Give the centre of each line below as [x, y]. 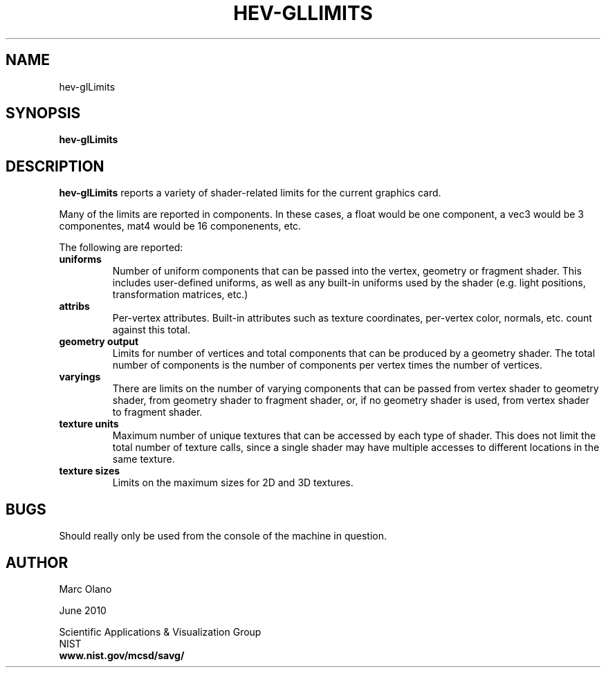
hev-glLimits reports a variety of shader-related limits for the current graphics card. [250, 193]
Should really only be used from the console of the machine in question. [223, 536]
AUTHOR [37, 562]
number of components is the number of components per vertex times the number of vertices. [328, 365]
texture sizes [90, 471]
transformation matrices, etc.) [180, 295]
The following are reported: [121, 248]
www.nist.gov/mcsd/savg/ [122, 655]
